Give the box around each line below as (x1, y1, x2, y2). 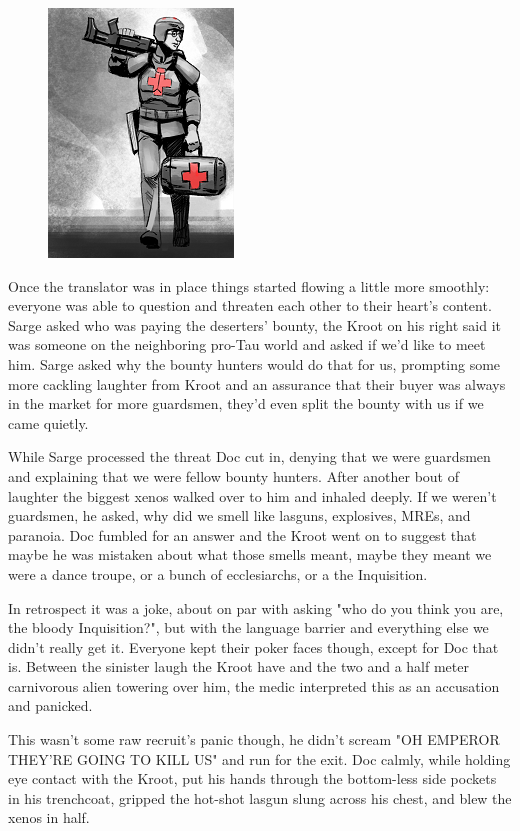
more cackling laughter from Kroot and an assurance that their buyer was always (8, 373, 506, 394)
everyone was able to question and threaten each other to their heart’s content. (8, 295, 492, 316)
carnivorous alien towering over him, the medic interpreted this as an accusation (8, 675, 500, 696)
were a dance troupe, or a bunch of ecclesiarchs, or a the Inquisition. (8, 563, 428, 584)
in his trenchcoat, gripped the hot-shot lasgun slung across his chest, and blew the (8, 787, 512, 808)
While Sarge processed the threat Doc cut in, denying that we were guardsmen (8, 446, 491, 467)
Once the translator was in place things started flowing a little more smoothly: (8, 275, 490, 296)
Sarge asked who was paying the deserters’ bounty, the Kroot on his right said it (8, 314, 501, 335)
